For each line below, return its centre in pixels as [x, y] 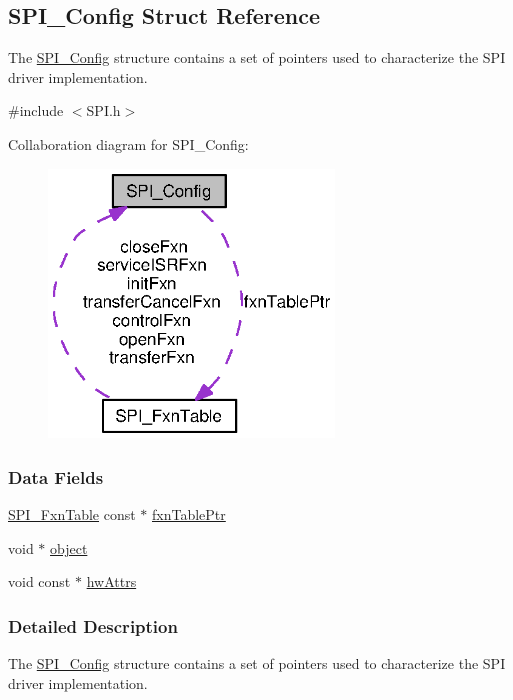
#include [36, 110]
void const [39, 581]
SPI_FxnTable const [72, 514]
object [69, 547]
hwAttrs [111, 581]
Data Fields [56, 476]
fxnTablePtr [189, 514]
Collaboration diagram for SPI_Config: [128, 143]
